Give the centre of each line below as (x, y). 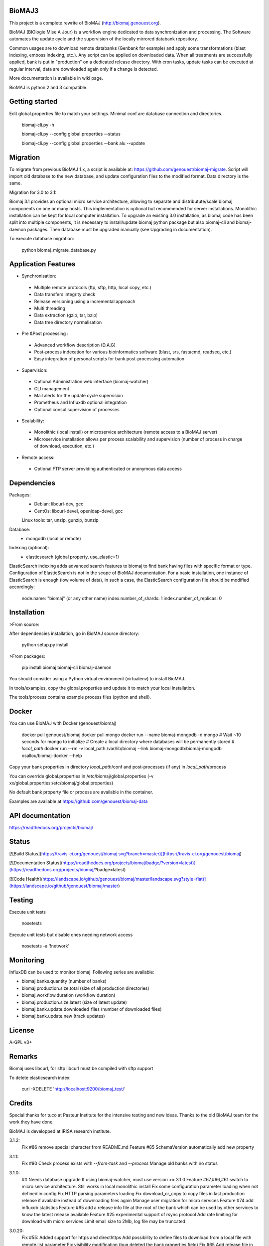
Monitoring (27, 960)
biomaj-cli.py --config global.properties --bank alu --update (83, 143)
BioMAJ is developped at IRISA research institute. (60, 1131)
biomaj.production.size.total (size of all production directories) (85, 988)
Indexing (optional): (29, 548)
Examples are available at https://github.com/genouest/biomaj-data (78, 801)
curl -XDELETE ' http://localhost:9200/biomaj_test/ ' (74, 1089)
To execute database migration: (42, 239)
